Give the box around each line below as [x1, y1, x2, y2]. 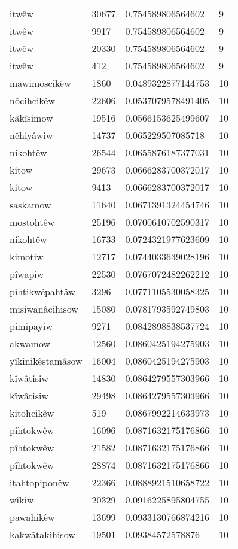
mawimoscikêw [10, 76, 71, 90]
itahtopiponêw [10, 475, 69, 489]
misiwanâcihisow [10, 302, 78, 316]
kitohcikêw [10, 406, 54, 420]
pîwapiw [10, 267, 44, 281]
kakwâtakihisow [10, 527, 75, 541]
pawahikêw [10, 510, 55, 524]
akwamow [10, 336, 50, 350]
